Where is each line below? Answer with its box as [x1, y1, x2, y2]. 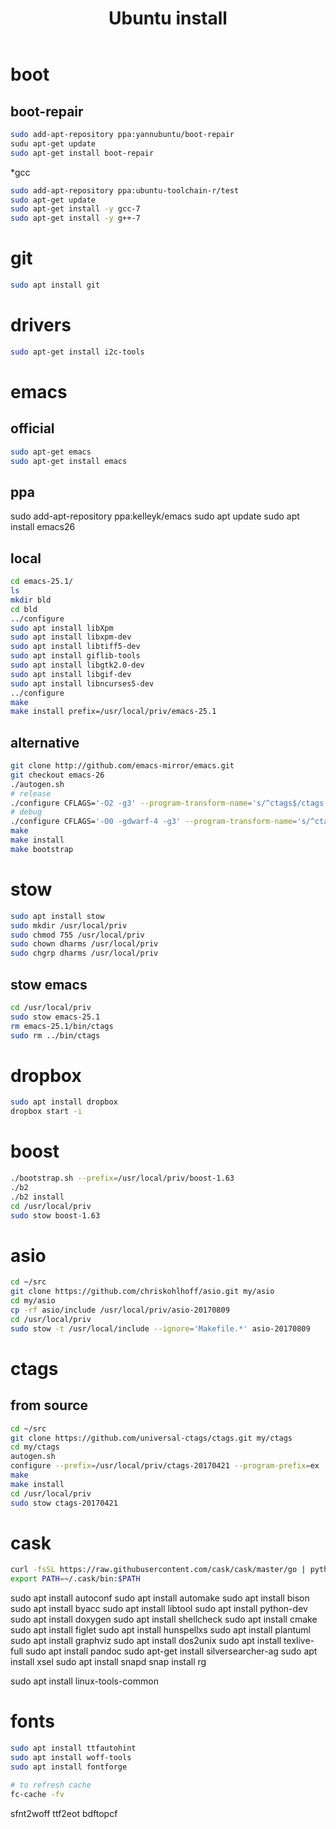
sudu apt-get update [10, 138, 97, 149]
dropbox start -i [10, 1107, 83, 1117]
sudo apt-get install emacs [10, 456, 128, 466]
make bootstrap [10, 844, 74, 854]
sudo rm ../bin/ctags [10, 1030, 101, 1041]
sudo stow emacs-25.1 [10, 1012, 101, 1022]
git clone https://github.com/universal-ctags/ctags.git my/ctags [10, 1433, 293, 1443]
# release [10, 788, 52, 799]
